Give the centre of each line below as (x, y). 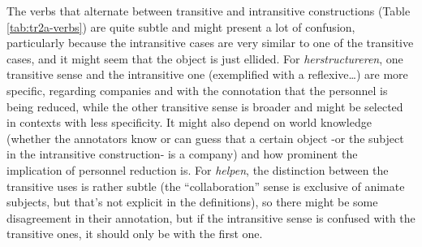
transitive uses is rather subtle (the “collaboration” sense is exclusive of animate (206, 186)
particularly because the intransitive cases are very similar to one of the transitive (210, 43)
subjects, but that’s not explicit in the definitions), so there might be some (192, 202)
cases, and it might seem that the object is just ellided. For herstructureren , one (205, 58)
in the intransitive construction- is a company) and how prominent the (182, 154)
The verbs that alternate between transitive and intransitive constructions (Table (209, 11)
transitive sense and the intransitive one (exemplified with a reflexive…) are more (207, 74)
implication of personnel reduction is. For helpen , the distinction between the (198, 169)
